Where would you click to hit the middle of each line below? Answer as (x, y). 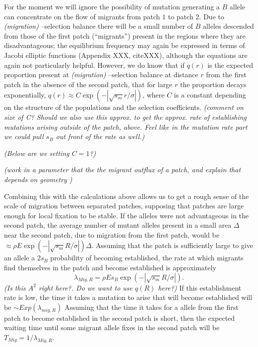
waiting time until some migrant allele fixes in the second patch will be (112, 327)
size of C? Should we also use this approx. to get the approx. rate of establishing (125, 117)
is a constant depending (210, 95)
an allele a (20, 258)
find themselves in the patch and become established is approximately (110, 268)
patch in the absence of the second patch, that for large (88, 84)
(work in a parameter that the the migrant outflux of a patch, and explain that (123, 170)
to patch (181, 16)
